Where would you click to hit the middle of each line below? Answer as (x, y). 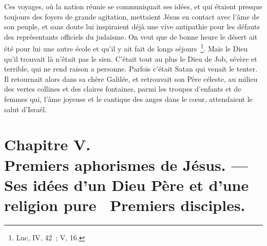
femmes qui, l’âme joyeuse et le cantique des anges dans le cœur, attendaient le (128, 99)
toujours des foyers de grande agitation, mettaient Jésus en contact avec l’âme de (132, 16)
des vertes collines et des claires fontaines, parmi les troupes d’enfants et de (123, 89)
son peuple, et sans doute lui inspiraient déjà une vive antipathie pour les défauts (132, 27)
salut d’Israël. (26, 109)
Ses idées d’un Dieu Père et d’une (127, 184)
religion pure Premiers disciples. (125, 205)
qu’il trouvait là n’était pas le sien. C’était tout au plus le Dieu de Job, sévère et (131, 58)
